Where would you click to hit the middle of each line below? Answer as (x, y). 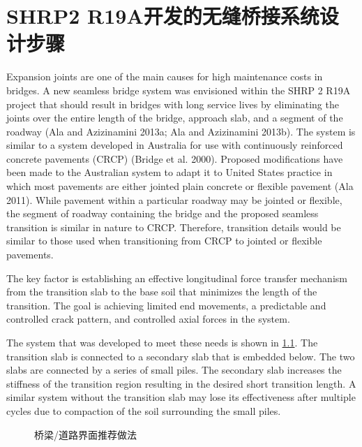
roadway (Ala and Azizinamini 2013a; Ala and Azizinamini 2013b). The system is (181, 131)
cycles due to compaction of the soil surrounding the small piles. (144, 410)
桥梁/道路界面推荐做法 (85, 434)
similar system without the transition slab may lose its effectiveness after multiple (181, 397)
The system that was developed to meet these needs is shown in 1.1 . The (162, 342)
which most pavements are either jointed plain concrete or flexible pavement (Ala (180, 186)
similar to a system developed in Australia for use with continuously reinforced (175, 145)
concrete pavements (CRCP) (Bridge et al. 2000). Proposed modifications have (175, 158)
